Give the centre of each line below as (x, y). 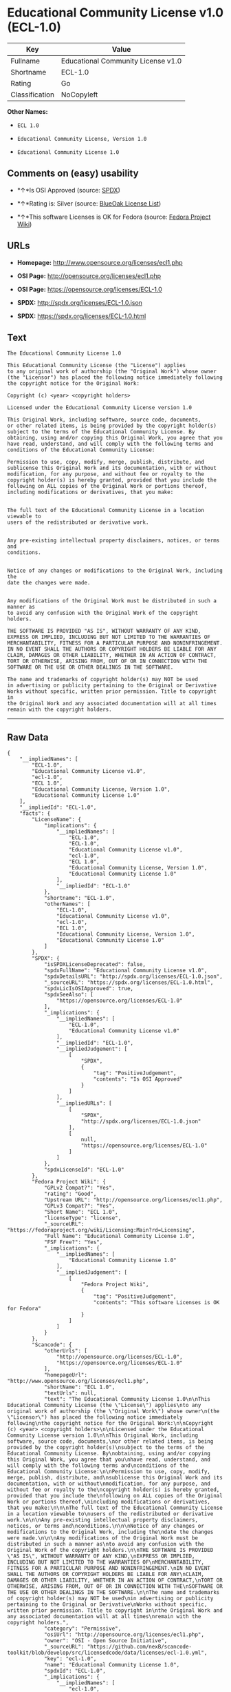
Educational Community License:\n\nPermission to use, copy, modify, (109, 1472)
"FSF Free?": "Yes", (73, 1242)
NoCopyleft (79, 95)
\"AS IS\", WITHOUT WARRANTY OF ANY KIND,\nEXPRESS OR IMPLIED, (101, 1556)
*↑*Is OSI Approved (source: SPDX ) (68, 190)
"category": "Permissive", (82, 1629)
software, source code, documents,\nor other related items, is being (110, 1442)
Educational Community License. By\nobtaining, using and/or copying (109, 1454)
